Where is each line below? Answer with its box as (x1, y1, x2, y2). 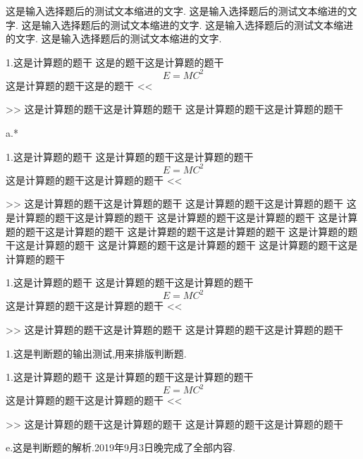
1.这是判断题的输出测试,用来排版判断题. (6, 345, 187, 360)
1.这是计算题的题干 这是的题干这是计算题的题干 (6, 54, 224, 69)
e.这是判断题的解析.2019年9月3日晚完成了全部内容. (6, 440, 235, 455)
